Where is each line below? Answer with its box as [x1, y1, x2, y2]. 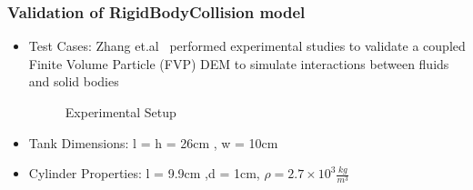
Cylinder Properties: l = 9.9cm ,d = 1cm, [28, 164, 260, 183]
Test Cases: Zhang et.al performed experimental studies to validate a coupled [28, 36, 466, 55]
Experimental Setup [65, 103, 176, 121]
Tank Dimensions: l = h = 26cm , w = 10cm [28, 133, 278, 152]
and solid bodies [28, 72, 119, 91]
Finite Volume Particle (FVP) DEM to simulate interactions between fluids [28, 54, 449, 73]
